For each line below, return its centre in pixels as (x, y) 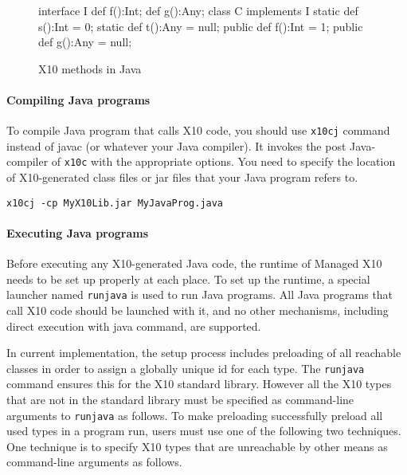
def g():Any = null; (85, 42)
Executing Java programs (78, 232)
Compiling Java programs (78, 99)
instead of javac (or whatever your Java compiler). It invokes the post (176, 145)
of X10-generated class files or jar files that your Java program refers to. (182, 177)
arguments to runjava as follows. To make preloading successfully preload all (195, 415)
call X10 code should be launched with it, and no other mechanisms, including (198, 310)
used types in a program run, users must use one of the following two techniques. (204, 431)
